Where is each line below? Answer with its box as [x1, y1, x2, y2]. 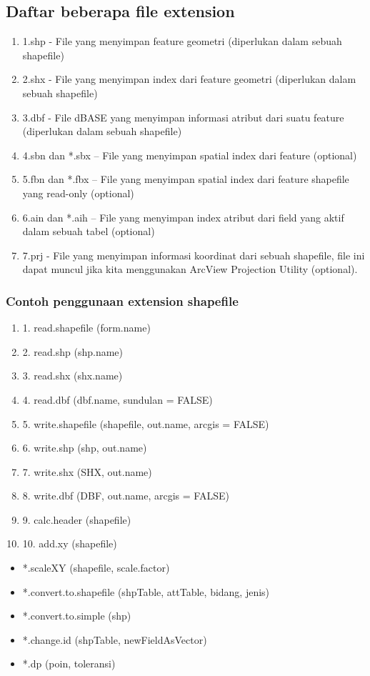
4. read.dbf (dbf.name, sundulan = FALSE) [22, 392, 213, 407]
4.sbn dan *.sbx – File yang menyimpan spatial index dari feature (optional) [22, 147, 357, 162]
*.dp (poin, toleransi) [22, 656, 116, 671]
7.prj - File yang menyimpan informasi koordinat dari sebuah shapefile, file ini [22, 247, 365, 262]
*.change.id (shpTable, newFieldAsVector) [22, 632, 207, 647]
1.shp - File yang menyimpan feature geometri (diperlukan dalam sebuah [22, 34, 342, 49]
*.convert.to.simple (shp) [22, 608, 131, 623]
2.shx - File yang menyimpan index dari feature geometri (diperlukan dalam [22, 71, 356, 86]
